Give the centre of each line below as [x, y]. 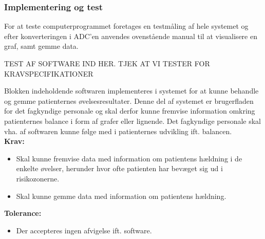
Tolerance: [23, 213]
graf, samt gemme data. [41, 46]
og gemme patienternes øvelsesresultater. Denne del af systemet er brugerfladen [129, 100]
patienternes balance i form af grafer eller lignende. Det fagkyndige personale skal [133, 121]
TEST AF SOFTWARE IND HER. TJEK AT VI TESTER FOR [107, 63]
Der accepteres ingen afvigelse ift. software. [84, 230]
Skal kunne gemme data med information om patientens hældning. [121, 196]
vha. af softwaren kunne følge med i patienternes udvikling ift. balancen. [118, 131]
